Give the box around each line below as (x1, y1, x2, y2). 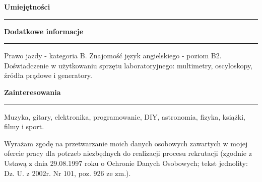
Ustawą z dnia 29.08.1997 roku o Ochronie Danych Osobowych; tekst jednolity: (4, 157, 248, 168)
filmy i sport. (4, 121, 44, 132)
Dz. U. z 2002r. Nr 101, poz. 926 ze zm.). (4, 167, 131, 178)
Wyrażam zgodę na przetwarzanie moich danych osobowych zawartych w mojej (4, 138, 248, 148)
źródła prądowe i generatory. (4, 70, 92, 80)
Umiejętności (4, 2, 50, 12)
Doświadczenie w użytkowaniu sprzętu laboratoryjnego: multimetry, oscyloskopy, (4, 60, 253, 70)
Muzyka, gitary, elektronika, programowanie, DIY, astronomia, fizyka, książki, (4, 111, 245, 122)
